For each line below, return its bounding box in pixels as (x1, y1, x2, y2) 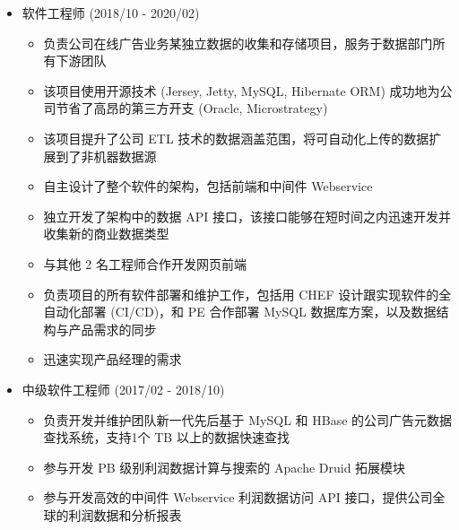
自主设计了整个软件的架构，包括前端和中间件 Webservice (43, 177, 373, 195)
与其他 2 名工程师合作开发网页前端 (43, 254, 247, 273)
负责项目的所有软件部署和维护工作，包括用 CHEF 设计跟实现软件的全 (43, 284, 452, 303)
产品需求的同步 (68, 319, 157, 338)
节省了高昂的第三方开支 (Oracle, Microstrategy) (56, 99, 328, 117)
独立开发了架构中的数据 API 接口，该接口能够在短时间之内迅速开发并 (43, 206, 452, 225)
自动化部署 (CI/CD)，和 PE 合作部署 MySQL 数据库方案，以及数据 (43, 302, 437, 321)
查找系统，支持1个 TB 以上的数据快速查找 (43, 428, 290, 447)
